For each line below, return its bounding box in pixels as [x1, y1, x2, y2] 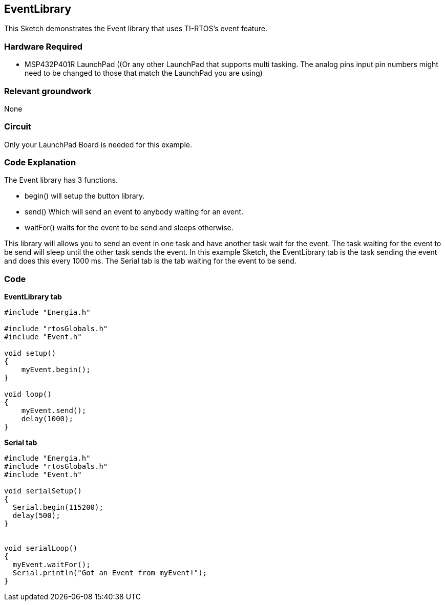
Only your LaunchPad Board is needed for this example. [4, 140, 193, 149]
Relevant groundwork [4, 85, 92, 96]
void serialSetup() [4, 487, 82, 495]
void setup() [4, 349, 56, 358]
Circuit [4, 121, 32, 132]
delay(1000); [21, 415, 73, 423]
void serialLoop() [4, 544, 78, 553]
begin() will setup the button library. [25, 191, 145, 201]
